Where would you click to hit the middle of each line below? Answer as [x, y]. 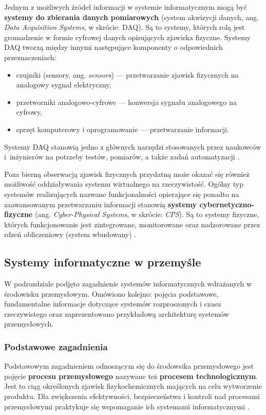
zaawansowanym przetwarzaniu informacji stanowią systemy [101, 204]
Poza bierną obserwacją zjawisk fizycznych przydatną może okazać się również [127, 174]
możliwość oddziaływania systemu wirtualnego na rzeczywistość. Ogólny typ [124, 184]
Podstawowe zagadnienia [56, 346]
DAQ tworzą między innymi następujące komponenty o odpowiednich [113, 47]
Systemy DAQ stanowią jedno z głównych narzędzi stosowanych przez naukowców [133, 146]
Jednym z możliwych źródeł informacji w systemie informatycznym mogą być [126, 7]
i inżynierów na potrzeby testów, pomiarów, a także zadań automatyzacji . [122, 157]
